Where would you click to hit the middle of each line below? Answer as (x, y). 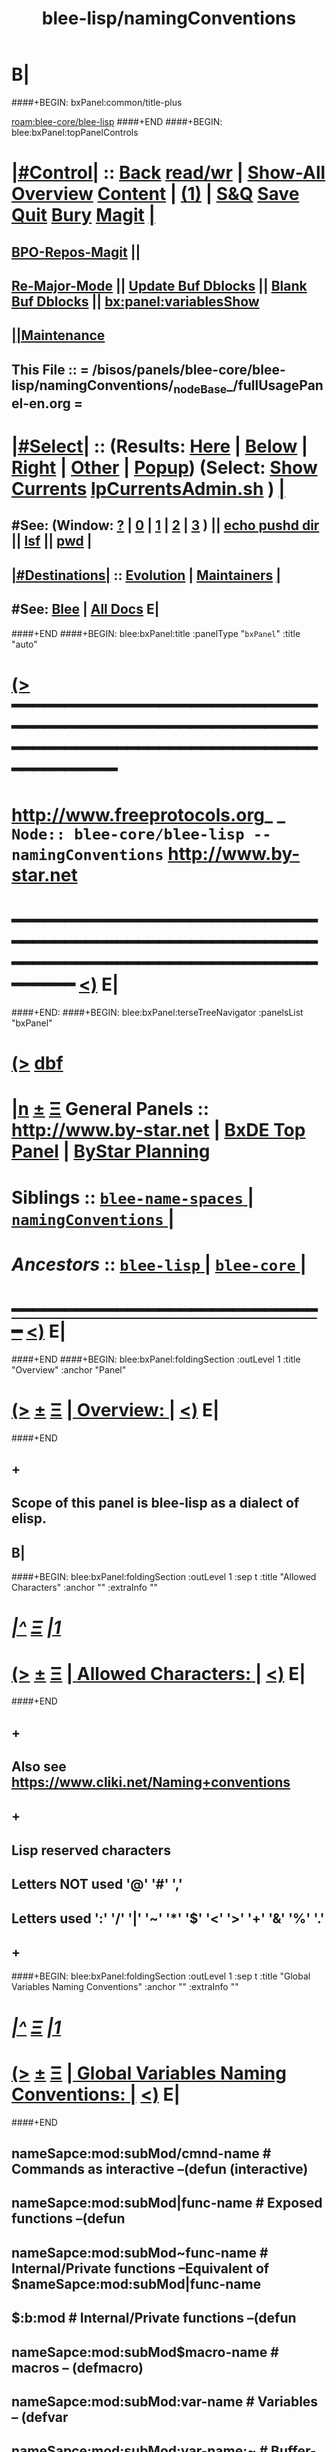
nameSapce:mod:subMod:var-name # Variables (165, 2401)
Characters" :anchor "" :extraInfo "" (84, 1588)
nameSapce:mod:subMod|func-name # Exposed (167, 2203)
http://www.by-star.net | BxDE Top (158, 1130)
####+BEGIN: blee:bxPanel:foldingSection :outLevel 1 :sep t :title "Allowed (164, 1577)
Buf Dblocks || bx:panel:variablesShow (135, 301)
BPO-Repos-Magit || (76, 252)
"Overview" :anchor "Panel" (69, 1369)
